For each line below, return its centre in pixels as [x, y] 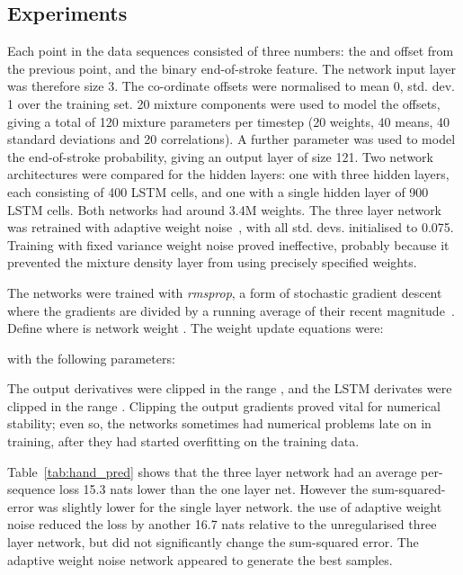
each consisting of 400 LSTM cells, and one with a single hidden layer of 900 [218, 191]
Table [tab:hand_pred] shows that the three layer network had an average [212, 471]
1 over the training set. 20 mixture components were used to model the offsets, [224, 103]
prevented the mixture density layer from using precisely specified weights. [212, 262]
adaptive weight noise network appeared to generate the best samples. [200, 559]
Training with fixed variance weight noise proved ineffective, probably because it [228, 244]
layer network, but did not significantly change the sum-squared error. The [213, 542]
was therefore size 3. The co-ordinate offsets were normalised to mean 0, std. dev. [231, 86]
